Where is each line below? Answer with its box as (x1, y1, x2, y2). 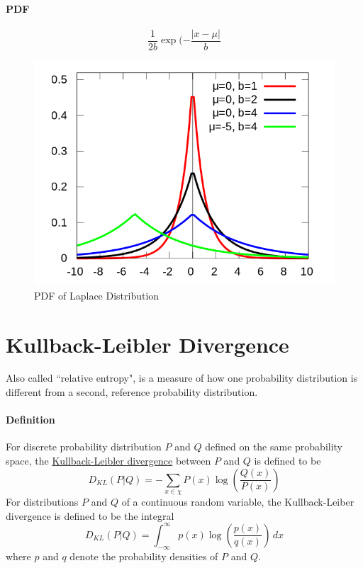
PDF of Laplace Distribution (34, 288, 160, 302)
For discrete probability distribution (6, 439, 162, 454)
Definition (6, 412, 55, 427)
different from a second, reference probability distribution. (6, 385, 258, 399)
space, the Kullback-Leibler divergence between (6, 453, 211, 468)
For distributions (6, 494, 79, 509)
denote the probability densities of (69, 548, 218, 563)
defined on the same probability (205, 439, 343, 454)
